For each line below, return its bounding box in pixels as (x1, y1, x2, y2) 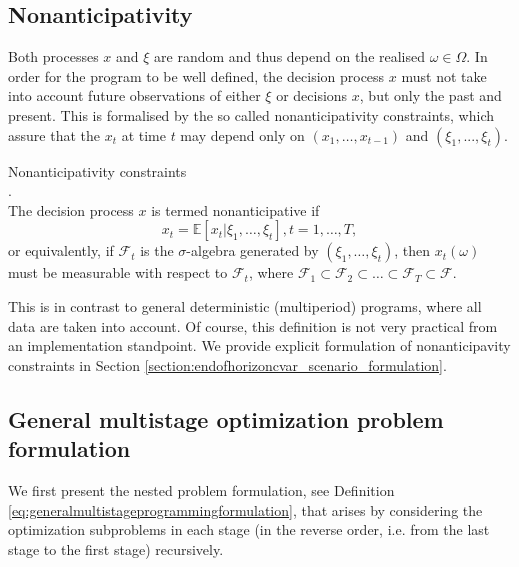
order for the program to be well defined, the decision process (8, 65, 385, 86)
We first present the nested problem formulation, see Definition (8, 479, 395, 500)
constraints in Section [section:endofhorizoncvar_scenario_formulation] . (8, 354, 447, 375)
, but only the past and (359, 85, 502, 106)
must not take (401, 65, 487, 86)
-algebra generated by (186, 240, 319, 261)
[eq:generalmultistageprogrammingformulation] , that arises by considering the (8, 499, 483, 520)
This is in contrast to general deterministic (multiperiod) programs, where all (8, 295, 482, 316)
